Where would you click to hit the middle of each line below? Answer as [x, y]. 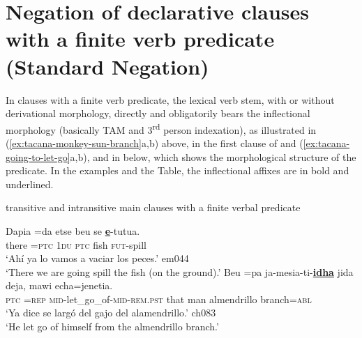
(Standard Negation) [107, 66]
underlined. [30, 184]
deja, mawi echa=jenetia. [59, 285]
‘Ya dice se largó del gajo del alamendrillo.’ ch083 [111, 313]
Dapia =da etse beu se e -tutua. [73, 230]
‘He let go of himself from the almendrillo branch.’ [112, 327]
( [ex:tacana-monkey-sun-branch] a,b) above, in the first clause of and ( [154, 143]
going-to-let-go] [38, 156]
